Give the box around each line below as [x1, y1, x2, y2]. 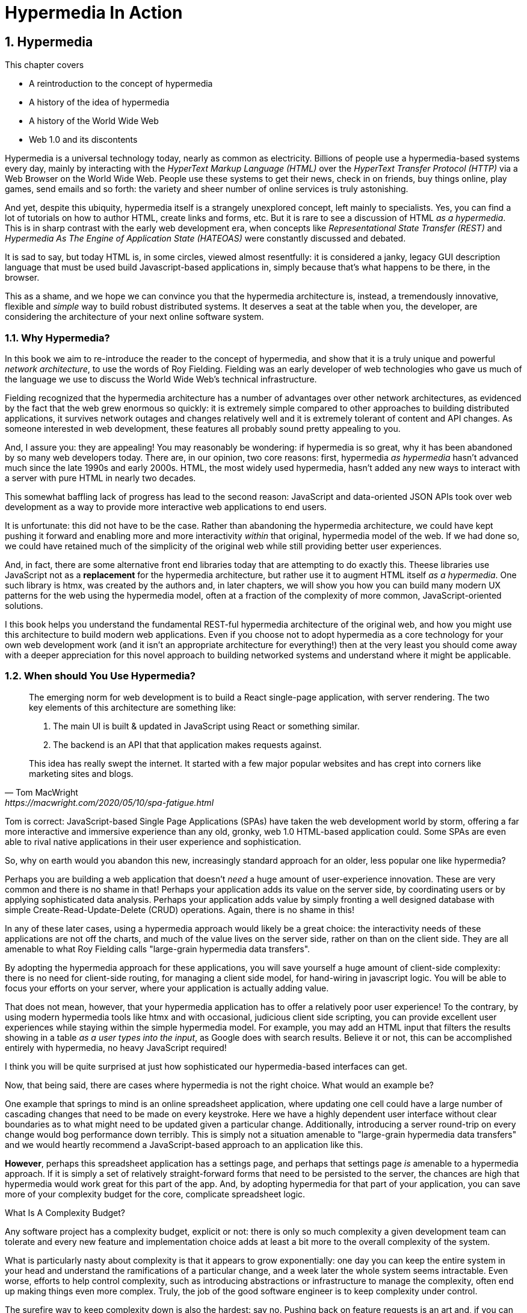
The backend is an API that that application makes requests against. [53, 739, 322, 750]
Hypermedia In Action [5, 2, 183, 23]
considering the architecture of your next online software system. [5, 311, 264, 322]
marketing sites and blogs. [29, 768, 134, 779]
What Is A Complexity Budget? [5, 1207, 126, 1218]
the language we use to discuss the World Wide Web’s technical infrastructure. [5, 373, 317, 384]
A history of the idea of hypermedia [29, 97, 170, 108]
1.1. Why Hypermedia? [5, 331, 110, 344]
